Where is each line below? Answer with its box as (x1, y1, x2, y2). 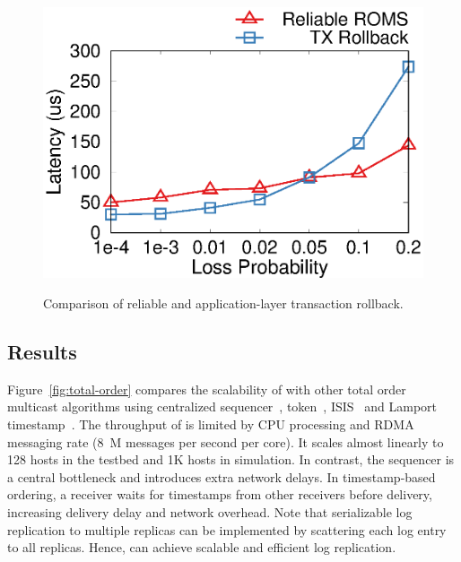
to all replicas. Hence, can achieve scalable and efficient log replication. (7, 538, 396, 557)
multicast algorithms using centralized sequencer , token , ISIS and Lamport (7, 397, 438, 416)
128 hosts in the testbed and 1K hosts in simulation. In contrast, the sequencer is (7, 450, 455, 469)
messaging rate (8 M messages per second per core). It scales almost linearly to (7, 432, 444, 451)
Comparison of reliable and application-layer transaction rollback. (43, 294, 404, 313)
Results (7, 338, 77, 365)
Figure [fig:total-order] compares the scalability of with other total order (7, 379, 406, 398)
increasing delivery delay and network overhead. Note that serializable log (7, 502, 413, 521)
